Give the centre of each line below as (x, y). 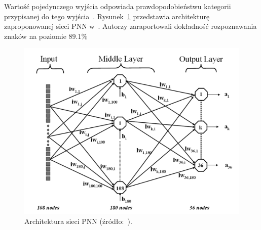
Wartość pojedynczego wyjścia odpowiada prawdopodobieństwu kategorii (118, 6)
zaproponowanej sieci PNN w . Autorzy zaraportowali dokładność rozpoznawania (130, 26)
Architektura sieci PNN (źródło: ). (78, 221)
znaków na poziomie (35, 36)
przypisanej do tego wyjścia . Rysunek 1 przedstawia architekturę (107, 16)
